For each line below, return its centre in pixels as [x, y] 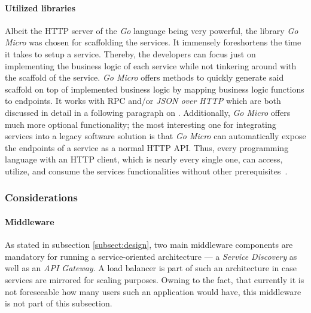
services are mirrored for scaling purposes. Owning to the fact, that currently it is [155, 279]
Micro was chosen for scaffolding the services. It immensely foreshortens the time [153, 42]
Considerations [41, 197]
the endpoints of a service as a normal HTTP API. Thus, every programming [147, 147]
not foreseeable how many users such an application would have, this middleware [153, 291]
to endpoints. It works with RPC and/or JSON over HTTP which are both [143, 101]
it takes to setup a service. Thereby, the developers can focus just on [130, 53]
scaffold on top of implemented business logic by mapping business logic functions [155, 89]
